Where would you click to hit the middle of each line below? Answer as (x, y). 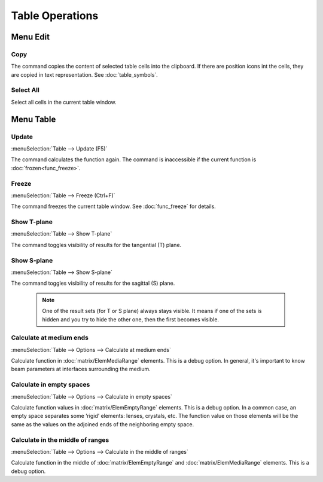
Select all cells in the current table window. (64, 102)
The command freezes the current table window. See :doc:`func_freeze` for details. (114, 206)
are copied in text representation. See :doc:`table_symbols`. (84, 74)
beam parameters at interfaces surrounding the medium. (81, 369)
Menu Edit (31, 37)
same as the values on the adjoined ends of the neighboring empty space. (103, 424)
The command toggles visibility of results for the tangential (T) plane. (96, 245)
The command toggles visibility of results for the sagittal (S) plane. (93, 283)
